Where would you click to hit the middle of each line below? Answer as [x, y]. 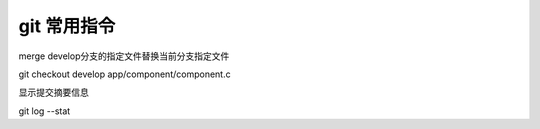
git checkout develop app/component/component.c [124, 74]
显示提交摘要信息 [53, 92]
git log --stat [44, 111]
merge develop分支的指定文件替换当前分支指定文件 [124, 56]
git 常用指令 [67, 26]
